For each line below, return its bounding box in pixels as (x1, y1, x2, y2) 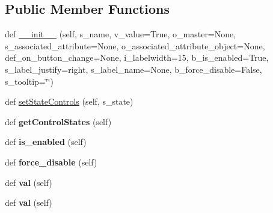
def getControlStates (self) (5, 115, 112, 128)
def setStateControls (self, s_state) (5, 95, 133, 108)
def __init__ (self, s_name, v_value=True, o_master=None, (5, 28, 236, 40)
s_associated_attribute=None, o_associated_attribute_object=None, (5, 39, 265, 52)
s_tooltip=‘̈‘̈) (5, 75, 54, 87)
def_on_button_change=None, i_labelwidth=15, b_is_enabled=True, (5, 51, 269, 64)
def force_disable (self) (5, 155, 97, 168)
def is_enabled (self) (5, 135, 87, 148)
